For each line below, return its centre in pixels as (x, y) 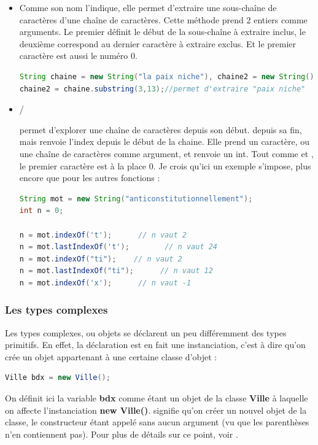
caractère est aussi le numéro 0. (78, 56)
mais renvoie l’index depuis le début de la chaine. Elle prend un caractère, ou (165, 141)
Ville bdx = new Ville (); (58, 378)
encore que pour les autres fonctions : (90, 178)
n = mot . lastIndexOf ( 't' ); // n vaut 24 (118, 247)
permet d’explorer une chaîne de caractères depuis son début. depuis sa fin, (161, 129)
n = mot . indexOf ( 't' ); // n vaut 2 (103, 235)
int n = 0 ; (41, 211)
